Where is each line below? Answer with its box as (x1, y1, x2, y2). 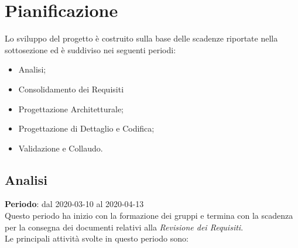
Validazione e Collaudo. (18, 142, 103, 154)
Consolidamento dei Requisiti (18, 82, 124, 95)
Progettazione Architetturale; (18, 102, 124, 115)
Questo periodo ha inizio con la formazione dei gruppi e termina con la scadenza (5, 209, 293, 222)
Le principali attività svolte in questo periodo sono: (5, 232, 189, 244)
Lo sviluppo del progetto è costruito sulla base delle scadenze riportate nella (5, 32, 278, 44)
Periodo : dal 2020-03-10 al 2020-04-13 (5, 198, 144, 210)
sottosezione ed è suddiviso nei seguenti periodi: (5, 43, 176, 56)
